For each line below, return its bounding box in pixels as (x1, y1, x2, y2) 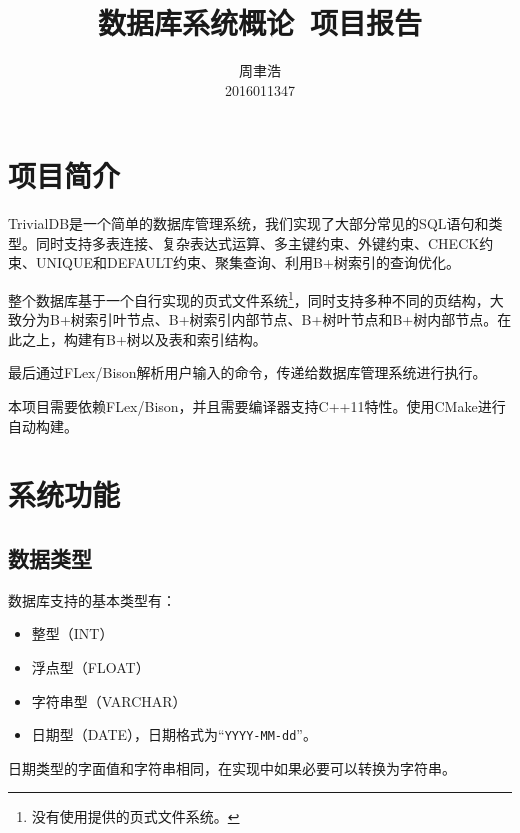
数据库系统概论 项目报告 (97, 2, 423, 43)
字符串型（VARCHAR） (31, 690, 187, 711)
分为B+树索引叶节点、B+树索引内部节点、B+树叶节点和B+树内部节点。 (21, 309, 498, 330)
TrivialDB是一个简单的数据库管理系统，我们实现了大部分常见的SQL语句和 (8, 213, 489, 234)
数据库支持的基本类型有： (8, 589, 176, 610)
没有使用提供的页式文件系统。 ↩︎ (31, 806, 240, 827)
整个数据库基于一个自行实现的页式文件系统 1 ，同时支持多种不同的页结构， (8, 287, 490, 310)
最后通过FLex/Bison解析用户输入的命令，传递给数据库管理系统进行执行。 (8, 362, 487, 383)
